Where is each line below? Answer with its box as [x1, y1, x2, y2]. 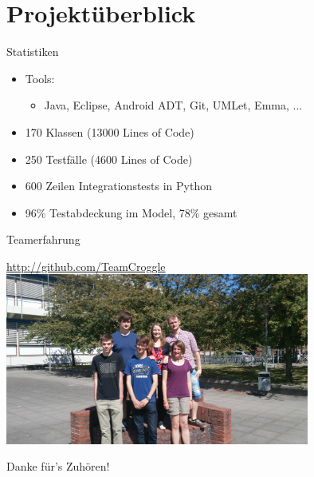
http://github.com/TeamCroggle [6, 257, 166, 274]
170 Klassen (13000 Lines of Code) [25, 123, 194, 140]
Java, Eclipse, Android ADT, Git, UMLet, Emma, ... [44, 97, 303, 113]
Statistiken [6, 43, 59, 60]
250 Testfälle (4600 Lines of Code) [25, 150, 193, 167]
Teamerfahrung [6, 231, 80, 248]
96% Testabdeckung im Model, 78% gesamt [25, 204, 237, 221]
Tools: [25, 70, 55, 86]
